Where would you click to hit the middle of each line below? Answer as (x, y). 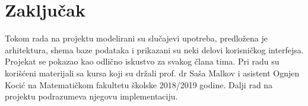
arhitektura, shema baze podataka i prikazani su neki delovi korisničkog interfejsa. (154, 49)
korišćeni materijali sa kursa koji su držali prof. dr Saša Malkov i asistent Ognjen (152, 73)
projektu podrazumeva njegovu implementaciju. (91, 96)
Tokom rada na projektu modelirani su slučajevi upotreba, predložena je (136, 38)
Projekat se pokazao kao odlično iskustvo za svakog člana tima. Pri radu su (142, 61)
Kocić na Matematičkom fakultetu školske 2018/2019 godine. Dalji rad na (139, 84)
